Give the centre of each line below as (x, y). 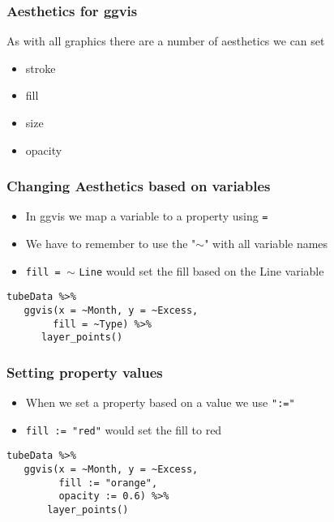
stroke (41, 68)
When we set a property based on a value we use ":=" (160, 402)
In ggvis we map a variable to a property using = (147, 216)
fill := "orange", (108, 483)
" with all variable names (266, 244)
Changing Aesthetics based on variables (139, 186)
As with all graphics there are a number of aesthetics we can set (166, 41)
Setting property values (85, 372)
